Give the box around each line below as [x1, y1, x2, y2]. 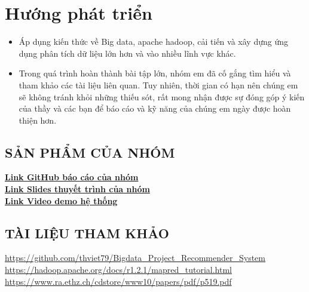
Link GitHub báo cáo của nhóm [5, 171, 139, 183]
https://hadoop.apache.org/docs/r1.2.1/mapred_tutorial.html [5, 263, 232, 276]
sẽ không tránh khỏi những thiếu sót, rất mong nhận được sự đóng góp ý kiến [19, 90, 305, 103]
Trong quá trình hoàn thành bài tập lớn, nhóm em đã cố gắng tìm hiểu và [19, 67, 291, 79]
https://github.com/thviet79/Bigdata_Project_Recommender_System [5, 251, 266, 264]
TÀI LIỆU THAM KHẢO [5, 223, 169, 242]
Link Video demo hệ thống [5, 194, 118, 207]
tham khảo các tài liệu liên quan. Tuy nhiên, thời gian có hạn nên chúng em [19, 78, 298, 91]
